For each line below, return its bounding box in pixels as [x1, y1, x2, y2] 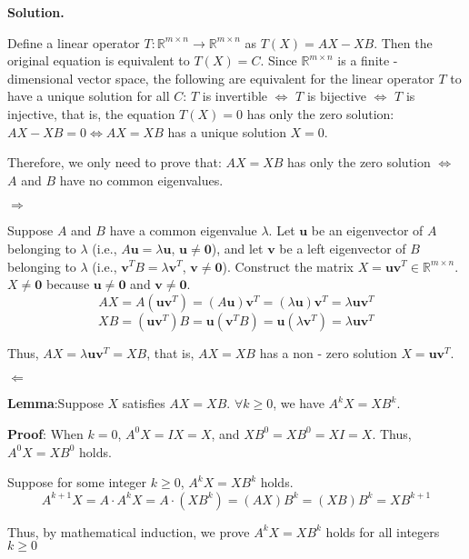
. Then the [374, 33, 433, 52]
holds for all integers [325, 522, 440, 541]
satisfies [122, 394, 165, 413]
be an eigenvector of [311, 221, 424, 240]
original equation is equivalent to [7, 51, 190, 70]
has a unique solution [167, 122, 286, 141]
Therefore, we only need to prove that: [7, 153, 222, 172]
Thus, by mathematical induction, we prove [7, 522, 250, 541]
